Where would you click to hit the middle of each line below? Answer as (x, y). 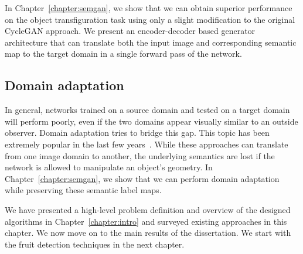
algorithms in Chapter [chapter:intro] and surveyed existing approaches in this (146, 221)
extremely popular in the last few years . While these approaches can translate (147, 144)
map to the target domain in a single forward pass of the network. (123, 54)
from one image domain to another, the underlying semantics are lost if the (140, 155)
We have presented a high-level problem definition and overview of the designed (148, 209)
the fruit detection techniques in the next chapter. (95, 244)
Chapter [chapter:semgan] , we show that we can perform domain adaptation (142, 178)
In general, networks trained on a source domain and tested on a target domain (147, 110)
